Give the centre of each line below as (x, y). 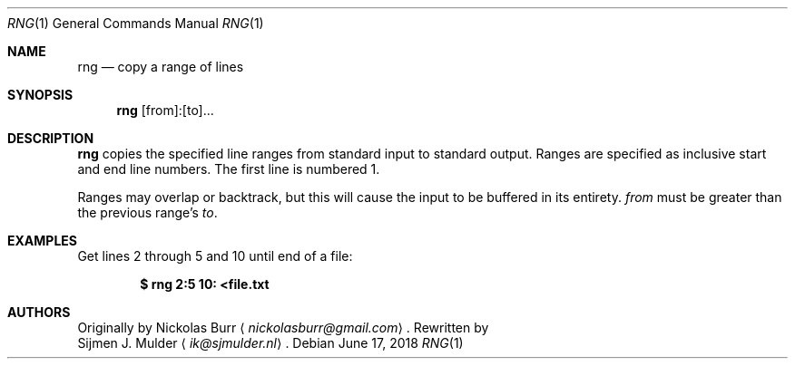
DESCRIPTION (51, 138)
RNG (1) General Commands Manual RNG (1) (136, 23)
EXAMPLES (42, 241)
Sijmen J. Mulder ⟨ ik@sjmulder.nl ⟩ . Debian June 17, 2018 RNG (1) (270, 343)
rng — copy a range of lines (161, 67)
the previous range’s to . (147, 212)
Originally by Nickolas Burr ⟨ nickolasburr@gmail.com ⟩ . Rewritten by (283, 327)
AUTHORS (39, 312)
